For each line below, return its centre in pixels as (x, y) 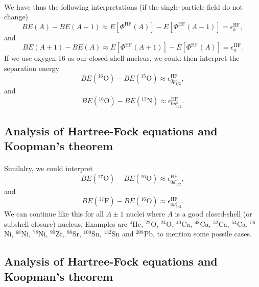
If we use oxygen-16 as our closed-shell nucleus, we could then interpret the (122, 58)
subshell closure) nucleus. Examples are (66, 223)
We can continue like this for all (54, 213)
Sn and (123, 234)
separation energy (32, 68)
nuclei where (145, 213)
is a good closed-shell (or (214, 213)
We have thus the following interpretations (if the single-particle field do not (124, 6)
